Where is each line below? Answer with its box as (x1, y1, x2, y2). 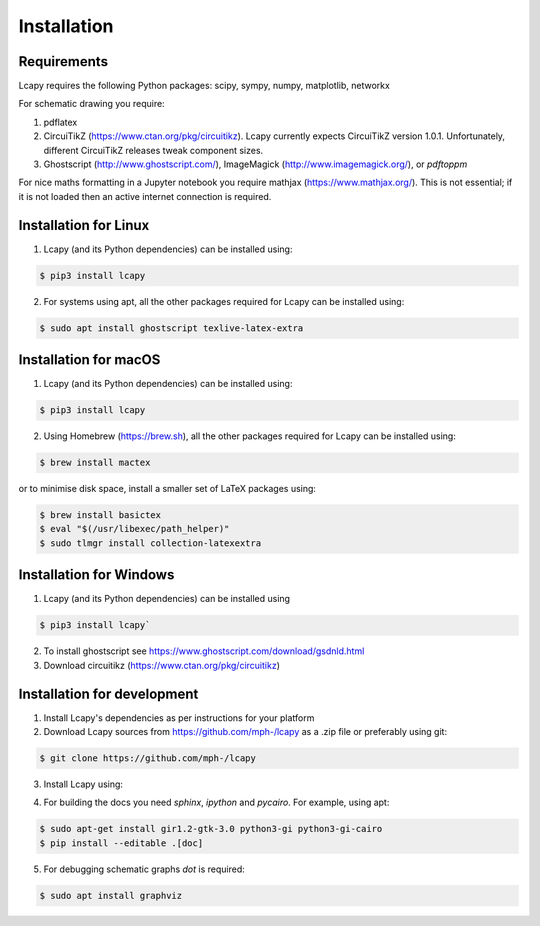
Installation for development (18, 685, 199, 702)
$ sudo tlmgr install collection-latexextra (39, 537, 262, 549)
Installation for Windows (18, 566, 175, 584)
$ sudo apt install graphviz (39, 890, 183, 901)
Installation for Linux (18, 216, 150, 234)
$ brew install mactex (39, 457, 151, 469)
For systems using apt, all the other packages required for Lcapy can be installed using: (43, 295, 405, 307)
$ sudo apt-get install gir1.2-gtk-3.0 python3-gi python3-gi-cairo (39, 823, 383, 835)
